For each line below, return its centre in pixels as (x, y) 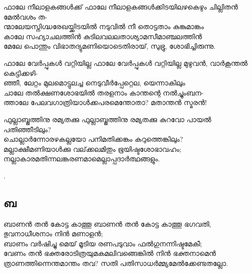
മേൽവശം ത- (25, 16)
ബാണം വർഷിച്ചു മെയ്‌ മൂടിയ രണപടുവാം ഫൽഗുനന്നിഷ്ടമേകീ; (103, 243)
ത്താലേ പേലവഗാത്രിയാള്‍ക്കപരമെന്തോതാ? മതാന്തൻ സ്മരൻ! (105, 102)
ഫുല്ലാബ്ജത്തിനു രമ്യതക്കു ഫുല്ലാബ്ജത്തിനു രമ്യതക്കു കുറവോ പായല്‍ (107, 119)
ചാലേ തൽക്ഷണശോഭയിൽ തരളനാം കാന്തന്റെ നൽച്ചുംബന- (104, 92)
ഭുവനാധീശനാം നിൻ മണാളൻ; (53, 234)
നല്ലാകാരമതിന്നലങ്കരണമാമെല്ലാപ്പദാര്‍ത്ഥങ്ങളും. (82, 159)
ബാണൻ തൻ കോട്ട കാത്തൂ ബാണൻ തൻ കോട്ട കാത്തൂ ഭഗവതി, (107, 223)
